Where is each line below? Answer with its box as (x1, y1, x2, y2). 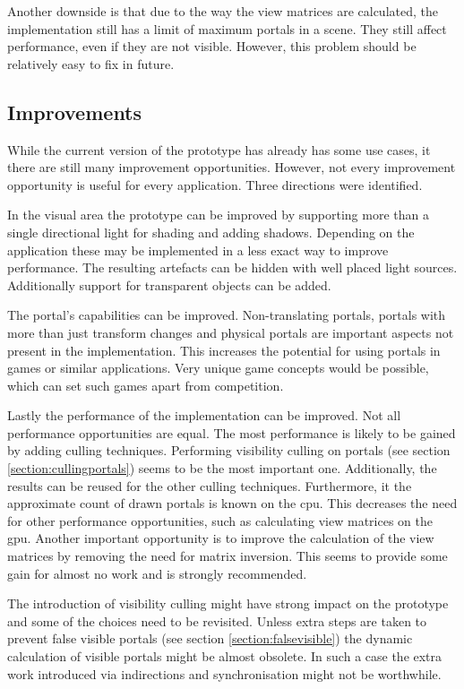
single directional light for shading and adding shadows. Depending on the (7, 222, 415, 241)
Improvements (7, 98, 142, 125)
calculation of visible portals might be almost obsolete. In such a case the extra (7, 647, 443, 666)
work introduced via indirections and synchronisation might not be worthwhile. (7, 664, 442, 683)
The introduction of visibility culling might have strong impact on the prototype (7, 594, 449, 613)
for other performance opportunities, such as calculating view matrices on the (7, 511, 433, 530)
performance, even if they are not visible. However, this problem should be (7, 37, 417, 56)
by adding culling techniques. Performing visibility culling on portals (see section (7, 441, 451, 460)
